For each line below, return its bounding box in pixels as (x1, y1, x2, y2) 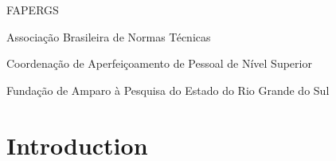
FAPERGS (6, 2, 59, 18)
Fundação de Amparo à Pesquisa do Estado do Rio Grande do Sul (6, 81, 330, 98)
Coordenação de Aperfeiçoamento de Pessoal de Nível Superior (6, 55, 312, 72)
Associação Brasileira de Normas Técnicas (6, 28, 211, 45)
